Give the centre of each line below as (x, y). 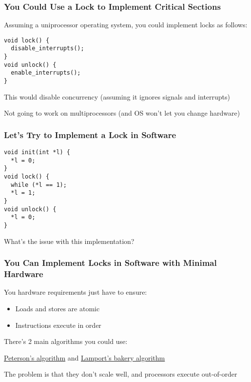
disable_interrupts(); (48, 49)
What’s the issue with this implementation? (69, 241)
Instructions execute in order (58, 325)
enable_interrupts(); (46, 73)
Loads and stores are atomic (58, 309)
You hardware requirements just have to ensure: (76, 292)
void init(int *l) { (37, 152)
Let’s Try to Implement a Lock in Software (90, 134)
